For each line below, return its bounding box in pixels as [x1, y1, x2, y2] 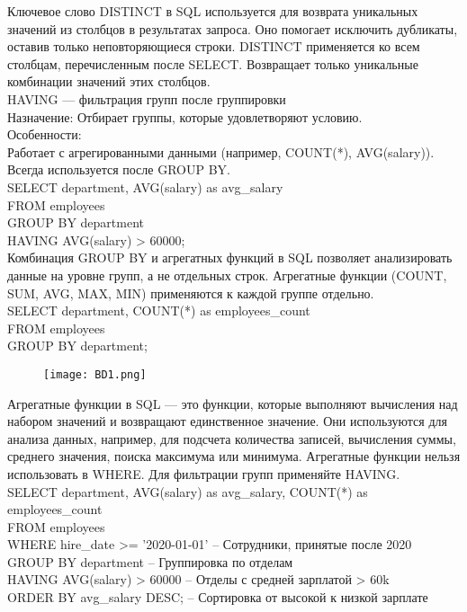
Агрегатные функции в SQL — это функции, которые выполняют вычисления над [7, 394, 458, 412]
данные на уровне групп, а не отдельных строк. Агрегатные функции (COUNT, [7, 265, 447, 284]
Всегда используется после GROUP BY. [7, 160, 230, 179]
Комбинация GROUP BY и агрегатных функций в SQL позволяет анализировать [7, 248, 453, 267]
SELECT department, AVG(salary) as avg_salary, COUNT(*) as [7, 482, 368, 501]
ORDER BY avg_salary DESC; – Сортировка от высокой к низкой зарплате [7, 588, 428, 607]
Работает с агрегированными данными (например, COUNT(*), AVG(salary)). [7, 142, 435, 161]
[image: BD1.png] [43, 368, 147, 381]
